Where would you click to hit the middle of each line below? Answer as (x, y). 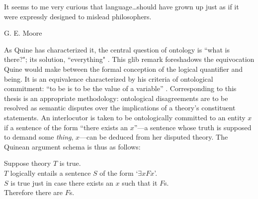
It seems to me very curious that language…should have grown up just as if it (122, 6)
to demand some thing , (39, 137)
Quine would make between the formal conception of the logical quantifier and (123, 69)
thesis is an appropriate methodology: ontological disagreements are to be (116, 98)
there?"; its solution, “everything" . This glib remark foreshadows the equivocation (129, 59)
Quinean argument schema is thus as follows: (72, 146)
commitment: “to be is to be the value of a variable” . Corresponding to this (120, 88)
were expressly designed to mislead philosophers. (78, 16)
